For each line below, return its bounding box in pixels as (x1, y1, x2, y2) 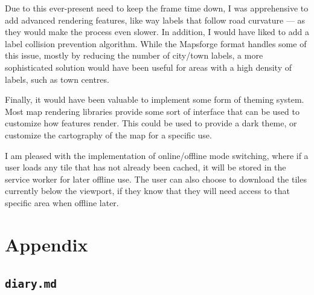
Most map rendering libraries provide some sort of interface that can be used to (5, 105, 300, 117)
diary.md (5, 277, 57, 291)
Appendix (5, 232, 88, 256)
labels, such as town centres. (5, 73, 109, 85)
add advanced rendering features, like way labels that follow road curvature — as (5, 13, 306, 26)
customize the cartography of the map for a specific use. (5, 128, 212, 141)
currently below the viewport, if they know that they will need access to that (5, 184, 290, 197)
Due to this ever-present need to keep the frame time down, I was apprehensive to (5, 2, 309, 14)
